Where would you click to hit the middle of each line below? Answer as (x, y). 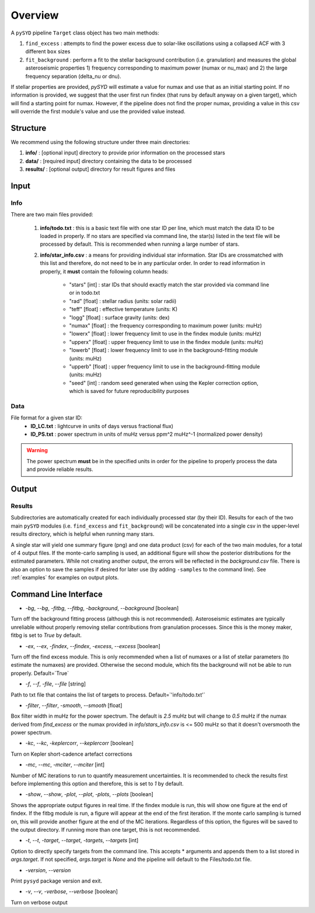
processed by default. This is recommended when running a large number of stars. (140, 244)
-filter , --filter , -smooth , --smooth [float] (74, 705)
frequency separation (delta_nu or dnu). (73, 76)
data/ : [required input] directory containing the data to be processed (108, 161)
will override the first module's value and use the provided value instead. (98, 112)
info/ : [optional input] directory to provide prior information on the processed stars (125, 153)
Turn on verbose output (39, 902)
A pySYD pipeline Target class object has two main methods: (85, 33)
